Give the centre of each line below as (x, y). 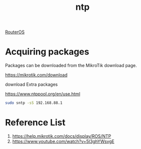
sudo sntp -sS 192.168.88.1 (34, 103)
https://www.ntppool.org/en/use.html (43, 94)
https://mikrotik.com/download (36, 75)
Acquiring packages (47, 52)
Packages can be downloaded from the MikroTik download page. (71, 66)
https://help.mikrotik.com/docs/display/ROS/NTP (62, 136)
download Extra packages (31, 84)
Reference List (35, 123)
